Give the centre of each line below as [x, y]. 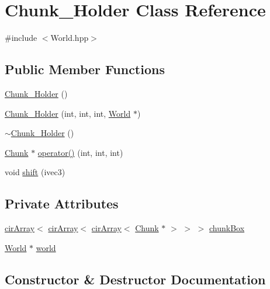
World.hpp [70, 38]
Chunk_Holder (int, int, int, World [68, 113]
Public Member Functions [85, 69]
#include [21, 38]
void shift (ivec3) [35, 172]
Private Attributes [62, 203]
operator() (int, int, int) [80, 152]
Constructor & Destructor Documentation [135, 279]
